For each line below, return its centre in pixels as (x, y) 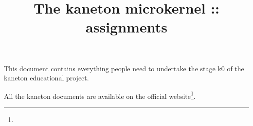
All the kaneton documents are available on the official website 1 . (100, 95)
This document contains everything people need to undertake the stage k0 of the (124, 68)
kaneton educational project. (46, 78)
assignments (126, 27)
